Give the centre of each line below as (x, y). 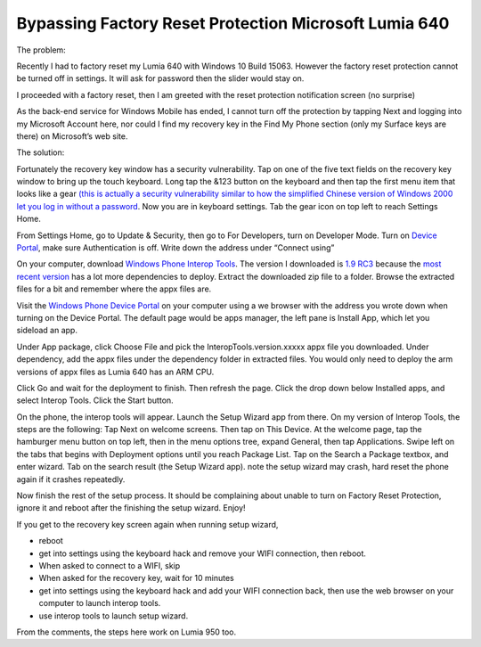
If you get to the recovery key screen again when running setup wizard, (147, 524)
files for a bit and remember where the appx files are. (114, 289)
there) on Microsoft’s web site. (72, 136)
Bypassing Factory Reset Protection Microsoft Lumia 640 (233, 23)
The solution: (41, 152)
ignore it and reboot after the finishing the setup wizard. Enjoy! (131, 508)
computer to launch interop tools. (100, 603)
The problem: (41, 50)
